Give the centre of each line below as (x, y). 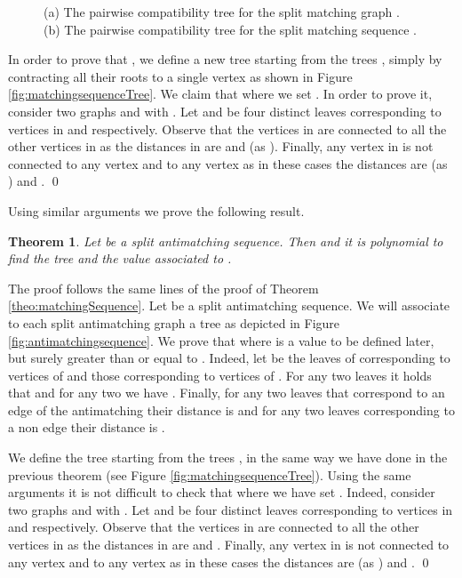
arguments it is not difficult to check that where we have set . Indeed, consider (222, 492)
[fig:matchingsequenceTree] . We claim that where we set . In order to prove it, (220, 94)
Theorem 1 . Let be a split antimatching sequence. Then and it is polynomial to (226, 241)
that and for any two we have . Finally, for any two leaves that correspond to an (227, 393)
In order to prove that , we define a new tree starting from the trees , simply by (225, 59)
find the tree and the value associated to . (120, 258)
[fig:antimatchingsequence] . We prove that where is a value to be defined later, (221, 340)
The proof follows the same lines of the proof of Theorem (163, 288)
